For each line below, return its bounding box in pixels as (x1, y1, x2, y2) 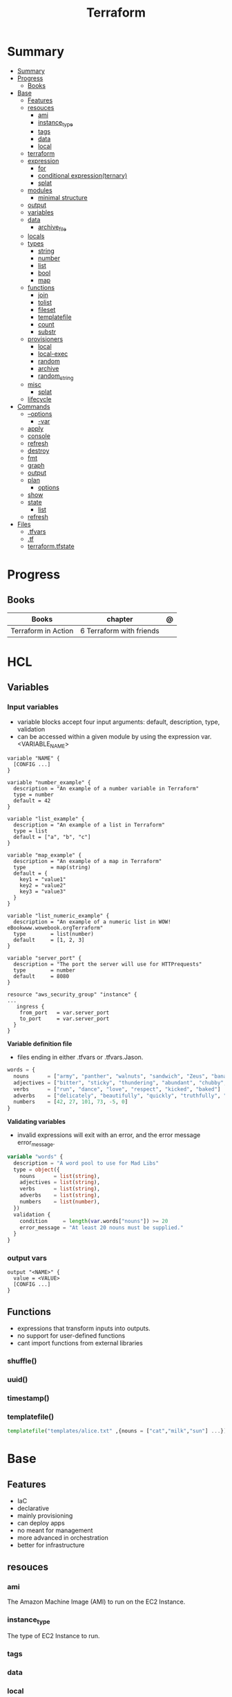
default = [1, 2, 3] (13, 936, 85, 943)
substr (37, 327, 57, 336)
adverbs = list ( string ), (19, 1192, 100, 1199)
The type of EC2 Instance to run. (7, 1632, 100, 1640)
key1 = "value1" (19, 876, 67, 883)
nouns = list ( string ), (19, 1172, 100, 1179)
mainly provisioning (17, 1512, 73, 1520)
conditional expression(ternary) (37, 171, 128, 179)
